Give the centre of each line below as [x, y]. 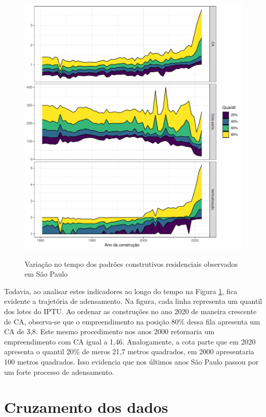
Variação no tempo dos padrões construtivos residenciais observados [131, 264]
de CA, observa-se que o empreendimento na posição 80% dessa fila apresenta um [132, 321]
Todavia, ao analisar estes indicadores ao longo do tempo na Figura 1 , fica [121, 291]
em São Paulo [46, 274]
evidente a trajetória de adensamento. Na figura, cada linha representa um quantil [133, 301]
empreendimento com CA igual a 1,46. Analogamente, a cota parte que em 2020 [130, 341]
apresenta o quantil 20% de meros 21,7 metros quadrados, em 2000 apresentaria [129, 351]
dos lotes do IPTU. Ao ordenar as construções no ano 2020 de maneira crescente [130, 311]
